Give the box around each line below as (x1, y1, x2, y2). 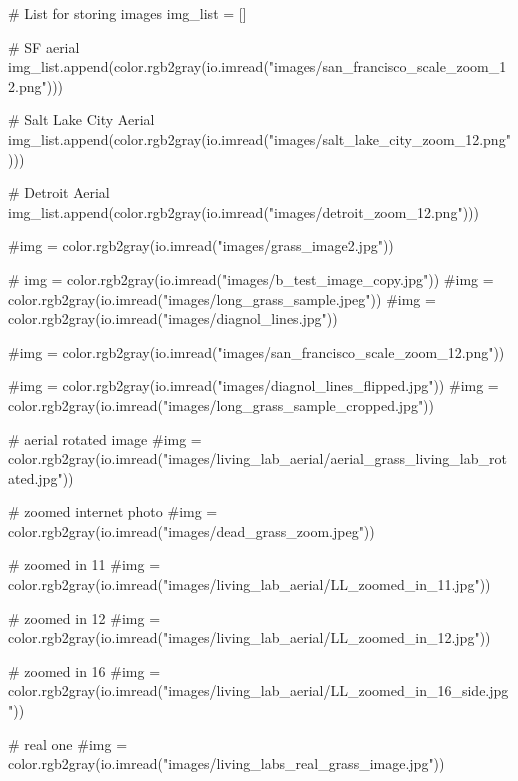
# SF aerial (8, 36, 80, 57)
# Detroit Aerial (8, 182, 110, 203)
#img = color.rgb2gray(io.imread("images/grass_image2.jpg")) (8, 235, 394, 256)
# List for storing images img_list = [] (8, 3, 247, 23)
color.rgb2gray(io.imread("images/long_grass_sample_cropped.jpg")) (8, 394, 435, 415)
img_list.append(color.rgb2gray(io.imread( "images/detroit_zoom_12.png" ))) (8, 201, 479, 222)
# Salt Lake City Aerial (8, 109, 155, 130)
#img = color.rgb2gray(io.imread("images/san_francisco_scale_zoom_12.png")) (8, 341, 505, 362)
